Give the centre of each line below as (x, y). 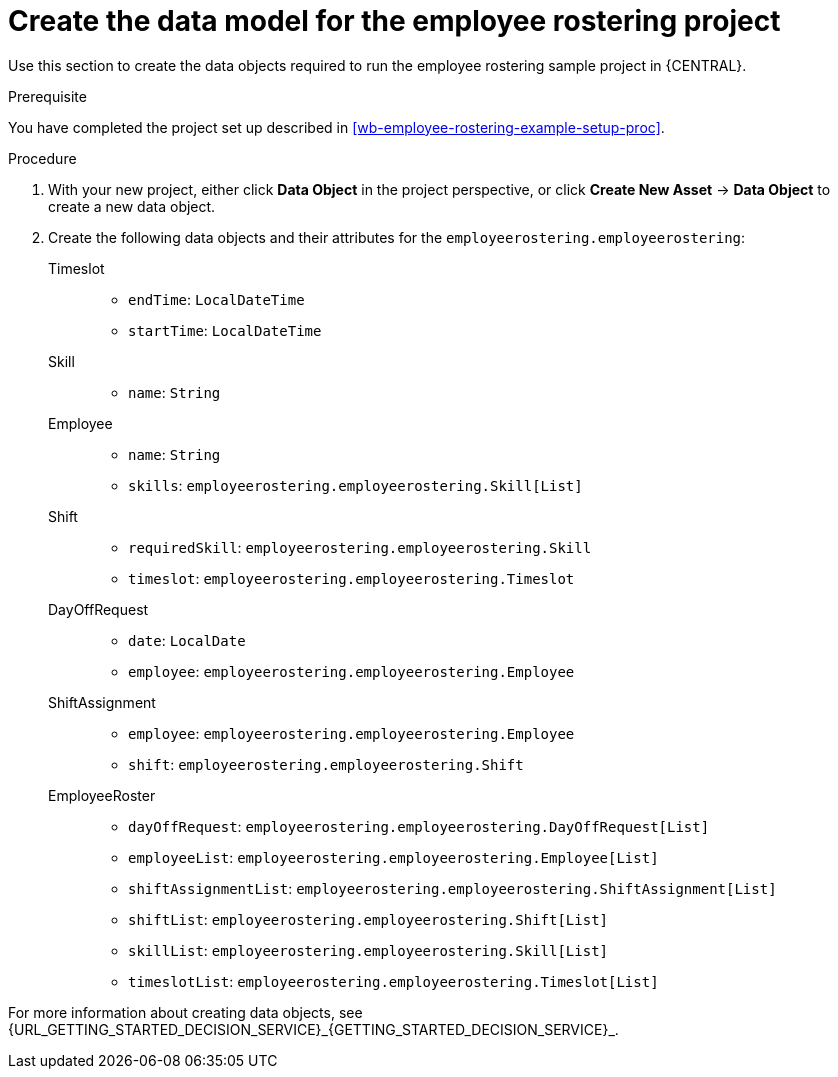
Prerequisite (47, 96)
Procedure (42, 158)
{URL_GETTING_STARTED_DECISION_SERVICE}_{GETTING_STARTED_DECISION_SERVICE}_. (313, 1029)
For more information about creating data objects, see (185, 1012)
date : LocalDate (187, 640)
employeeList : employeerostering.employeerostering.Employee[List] (393, 857)
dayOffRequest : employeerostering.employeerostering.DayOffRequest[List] (419, 826)
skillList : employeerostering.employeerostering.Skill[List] (368, 950)
